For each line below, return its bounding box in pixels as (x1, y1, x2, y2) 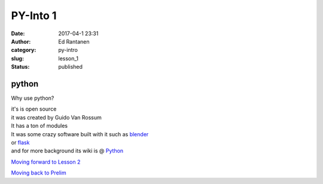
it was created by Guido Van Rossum (11, 114, 102, 121)
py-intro (58, 47, 78, 54)
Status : (11, 63, 30, 70)
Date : (11, 30, 25, 37)
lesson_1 (58, 54, 79, 62)
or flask (11, 139, 30, 146)
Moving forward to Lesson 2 (11, 158, 81, 165)
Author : (11, 38, 31, 45)
